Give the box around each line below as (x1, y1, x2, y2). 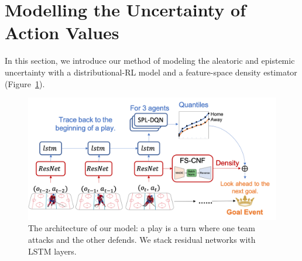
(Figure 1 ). (5, 77, 45, 90)
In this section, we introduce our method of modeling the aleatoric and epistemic (5, 54, 295, 67)
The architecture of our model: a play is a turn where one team (28, 222, 255, 234)
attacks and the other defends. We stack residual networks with (28, 233, 256, 245)
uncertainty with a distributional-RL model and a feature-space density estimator (5, 66, 297, 78)
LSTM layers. (28, 245, 77, 257)
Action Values (5, 20, 119, 44)
